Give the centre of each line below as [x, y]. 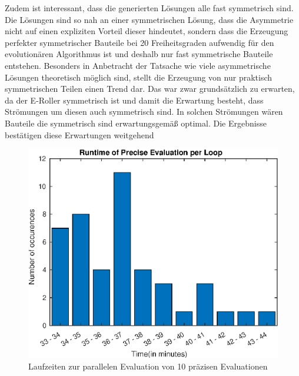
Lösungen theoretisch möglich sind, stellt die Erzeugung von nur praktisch [139, 77]
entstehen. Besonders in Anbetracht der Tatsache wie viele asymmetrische [138, 65]
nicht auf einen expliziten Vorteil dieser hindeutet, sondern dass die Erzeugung [147, 31]
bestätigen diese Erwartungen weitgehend [79, 134]
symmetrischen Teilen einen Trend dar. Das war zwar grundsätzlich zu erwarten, [150, 89]
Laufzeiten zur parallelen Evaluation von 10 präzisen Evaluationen [148, 366]
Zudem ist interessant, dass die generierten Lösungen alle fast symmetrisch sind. [149, 8]
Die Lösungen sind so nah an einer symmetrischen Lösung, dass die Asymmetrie [149, 19]
